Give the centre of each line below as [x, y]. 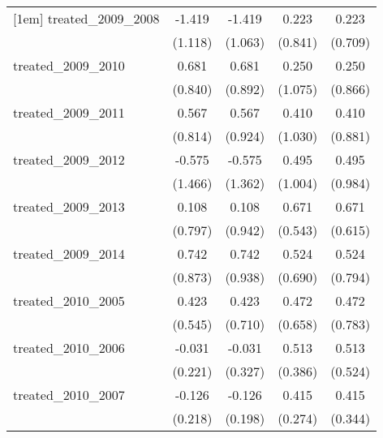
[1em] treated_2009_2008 [86, 18]
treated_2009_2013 [69, 206]
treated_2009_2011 [69, 112]
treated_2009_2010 [69, 65]
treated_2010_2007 [69, 395]
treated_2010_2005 [69, 301]
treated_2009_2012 [69, 159]
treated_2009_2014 [69, 253]
